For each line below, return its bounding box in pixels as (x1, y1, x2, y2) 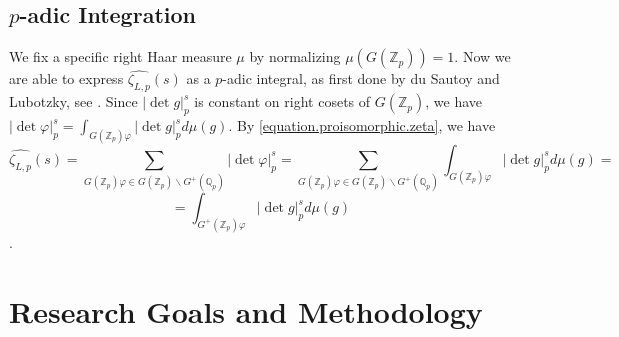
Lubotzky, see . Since (9, 91, 138, 112)
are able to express (9, 68, 124, 89)
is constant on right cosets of (194, 91, 371, 112)
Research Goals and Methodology (9, 290, 483, 331)
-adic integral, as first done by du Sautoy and (222, 68, 500, 89)
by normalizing (249, 46, 341, 67)
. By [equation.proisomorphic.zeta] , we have (228, 115, 496, 136)
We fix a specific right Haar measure (9, 46, 232, 67)
